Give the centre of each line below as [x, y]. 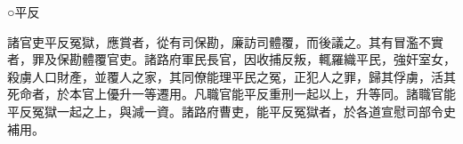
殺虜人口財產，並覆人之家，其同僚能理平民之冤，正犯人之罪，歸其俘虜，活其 [231, 76]
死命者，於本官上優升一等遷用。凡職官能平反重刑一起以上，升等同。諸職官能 [231, 94]
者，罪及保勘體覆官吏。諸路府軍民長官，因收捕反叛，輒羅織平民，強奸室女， [231, 59]
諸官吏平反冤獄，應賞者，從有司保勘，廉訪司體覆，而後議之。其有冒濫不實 [225, 41]
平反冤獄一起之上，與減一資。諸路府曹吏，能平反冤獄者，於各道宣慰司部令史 [231, 111]
